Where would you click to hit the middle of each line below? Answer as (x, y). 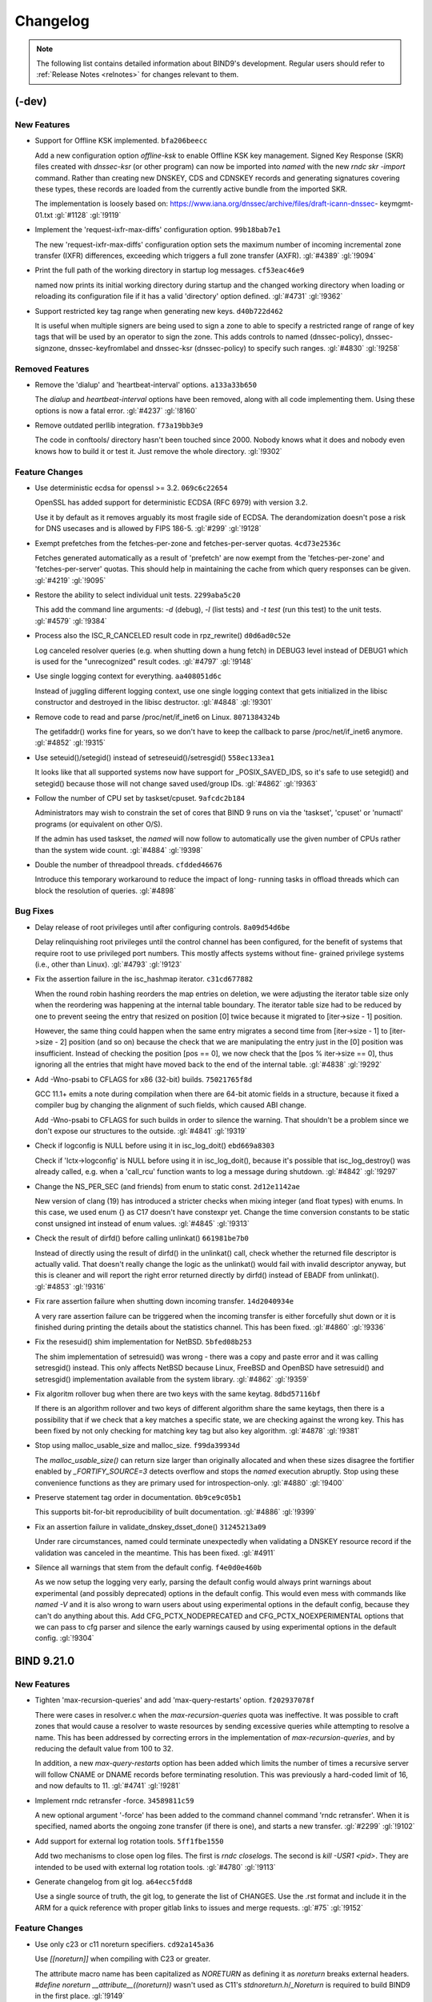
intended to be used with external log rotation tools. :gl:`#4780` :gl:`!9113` (155, 1867)
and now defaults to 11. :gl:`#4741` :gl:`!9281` (108, 1786)
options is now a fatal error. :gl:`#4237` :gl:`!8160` (116, 410)
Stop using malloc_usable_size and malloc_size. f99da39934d (137, 1445)
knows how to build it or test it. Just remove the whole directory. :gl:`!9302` (159, 451)
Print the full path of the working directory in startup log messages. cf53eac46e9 (170, 270)
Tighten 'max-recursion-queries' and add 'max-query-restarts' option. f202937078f (175, 1700)
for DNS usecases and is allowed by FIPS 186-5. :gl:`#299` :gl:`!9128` (148, 529)
